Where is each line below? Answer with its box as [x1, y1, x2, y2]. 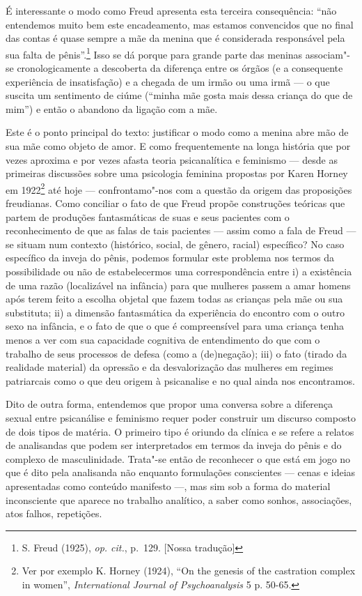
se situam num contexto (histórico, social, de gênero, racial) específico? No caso [6, 236, 345, 251]
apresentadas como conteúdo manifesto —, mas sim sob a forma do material [6, 478, 331, 493]
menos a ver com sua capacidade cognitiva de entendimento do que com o [6, 332, 320, 346]
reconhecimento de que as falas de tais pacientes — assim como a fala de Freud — [6, 223, 356, 238]
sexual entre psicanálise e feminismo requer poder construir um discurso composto [6, 410, 356, 425]
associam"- [305, 47, 350, 61]
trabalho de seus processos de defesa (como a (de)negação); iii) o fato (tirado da [6, 346, 347, 360]
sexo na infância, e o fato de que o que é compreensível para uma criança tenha [6, 319, 344, 333]
